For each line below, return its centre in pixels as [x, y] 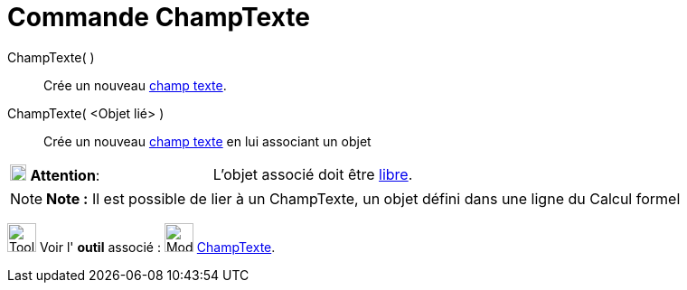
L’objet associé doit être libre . [313, 174]
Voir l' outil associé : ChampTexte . [157, 247]
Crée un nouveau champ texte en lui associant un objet [207, 141]
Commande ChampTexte [159, 17]
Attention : [65, 175]
